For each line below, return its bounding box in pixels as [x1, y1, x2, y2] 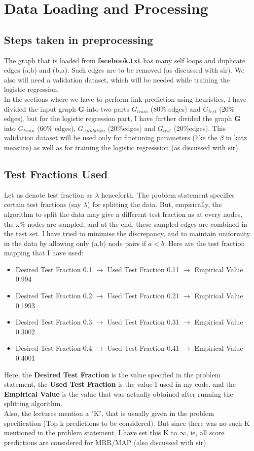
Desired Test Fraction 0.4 [15, 343, 92, 353]
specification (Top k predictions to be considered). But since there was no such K [4, 417, 250, 428]
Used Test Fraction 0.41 [107, 343, 180, 353]
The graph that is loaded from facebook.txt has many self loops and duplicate [4, 55, 246, 65]
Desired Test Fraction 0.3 [15, 317, 92, 327]
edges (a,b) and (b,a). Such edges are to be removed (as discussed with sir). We [4, 65, 245, 75]
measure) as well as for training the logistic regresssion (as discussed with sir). [4, 142, 240, 152]
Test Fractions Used [4, 166, 108, 181]
